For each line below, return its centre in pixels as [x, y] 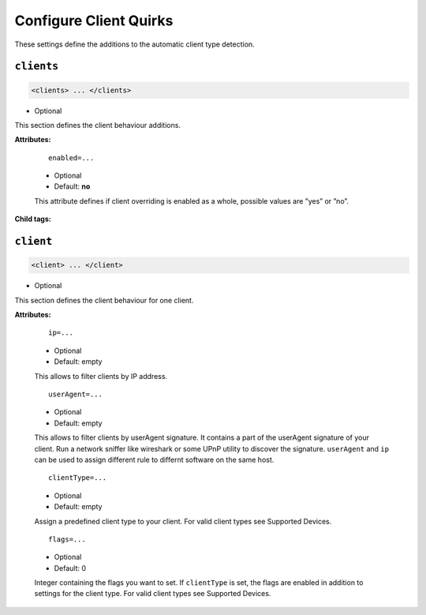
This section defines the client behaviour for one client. [104, 300]
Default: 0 [70, 568]
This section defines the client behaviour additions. [98, 125]
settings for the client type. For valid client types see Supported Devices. [153, 594]
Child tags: [33, 219]
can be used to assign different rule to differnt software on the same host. [154, 459]
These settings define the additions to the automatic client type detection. [135, 44]
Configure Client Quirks [94, 21]
